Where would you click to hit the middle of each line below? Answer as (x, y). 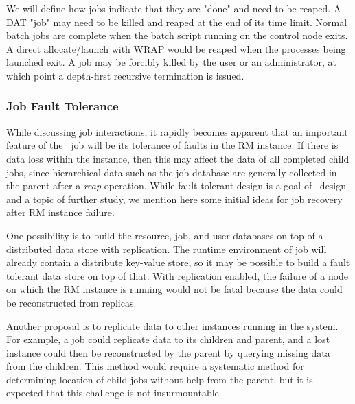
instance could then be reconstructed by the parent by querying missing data (168, 352)
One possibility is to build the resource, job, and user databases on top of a (165, 235)
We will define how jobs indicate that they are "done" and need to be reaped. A (174, 8)
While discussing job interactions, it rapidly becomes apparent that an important (177, 131)
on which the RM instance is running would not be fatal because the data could (174, 289)
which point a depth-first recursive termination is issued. (125, 75)
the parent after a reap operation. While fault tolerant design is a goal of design (176, 186)
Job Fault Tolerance (62, 106)
